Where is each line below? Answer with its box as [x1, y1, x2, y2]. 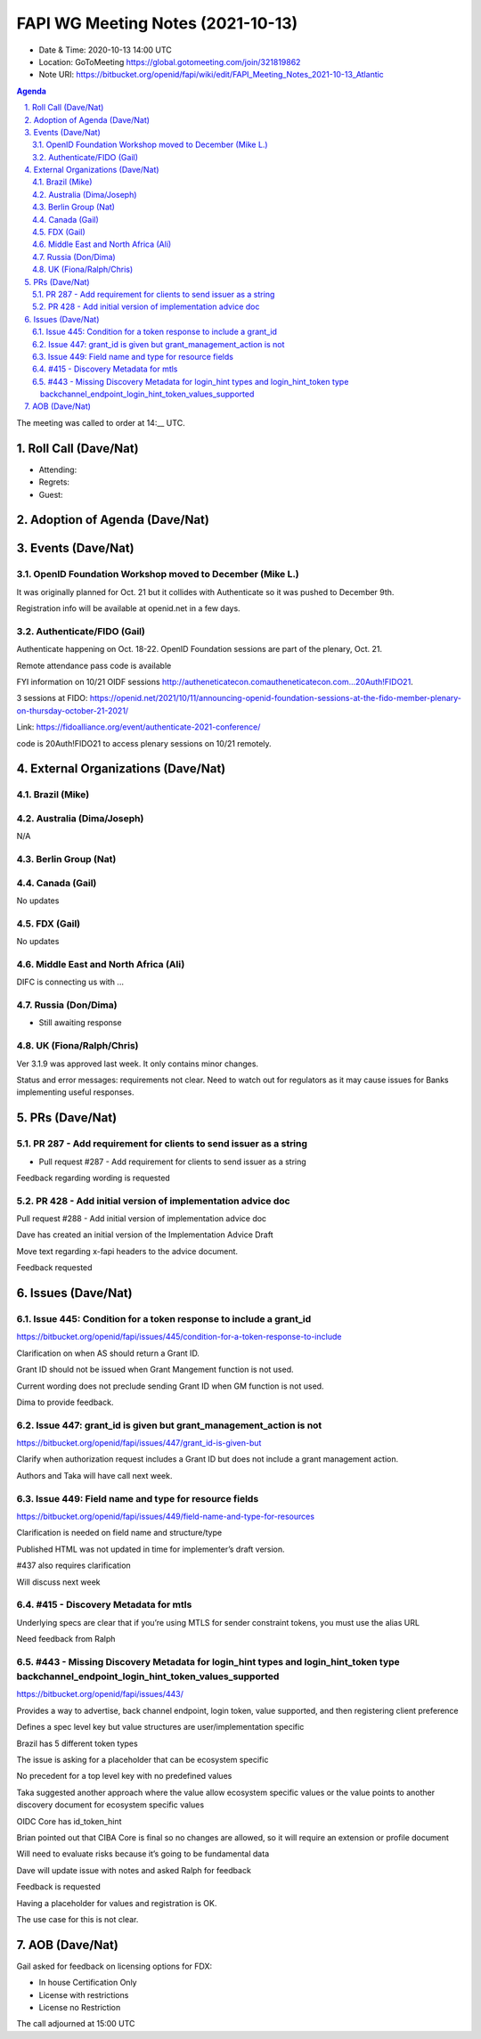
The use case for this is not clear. [16, 1913, 139, 1924]
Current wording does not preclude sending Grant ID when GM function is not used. [16, 1381, 324, 1391]
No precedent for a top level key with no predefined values [16, 1771, 232, 1782]
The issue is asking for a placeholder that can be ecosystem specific [16, 1755, 269, 1765]
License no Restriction [38, 2002, 121, 2012]
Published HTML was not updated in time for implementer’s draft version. [16, 1544, 285, 1554]
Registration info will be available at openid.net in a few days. [16, 603, 240, 614]
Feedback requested [16, 1262, 93, 1273]
